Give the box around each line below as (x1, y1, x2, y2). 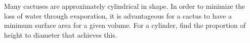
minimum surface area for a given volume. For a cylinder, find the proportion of (4, 20, 246, 30)
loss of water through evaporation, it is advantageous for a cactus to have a (4, 10, 232, 21)
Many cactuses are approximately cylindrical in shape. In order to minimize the (4, 1, 245, 11)
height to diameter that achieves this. (4, 29, 117, 40)
